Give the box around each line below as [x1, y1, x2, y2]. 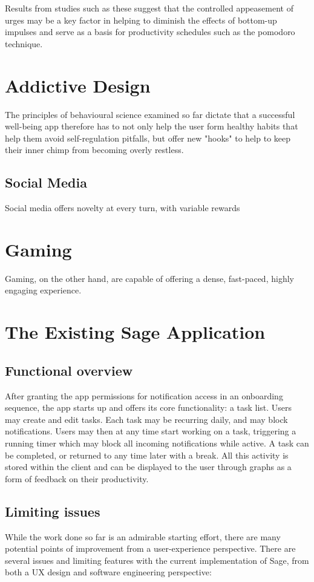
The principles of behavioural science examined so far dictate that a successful [5, 108, 295, 120]
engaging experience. [5, 284, 82, 296]
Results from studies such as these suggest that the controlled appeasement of [5, 2, 293, 14]
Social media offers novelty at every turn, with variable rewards [5, 201, 240, 214]
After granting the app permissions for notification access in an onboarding [5, 389, 283, 402]
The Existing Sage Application [5, 319, 266, 344]
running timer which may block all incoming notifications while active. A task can [5, 436, 309, 449]
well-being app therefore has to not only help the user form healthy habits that [5, 120, 298, 132]
